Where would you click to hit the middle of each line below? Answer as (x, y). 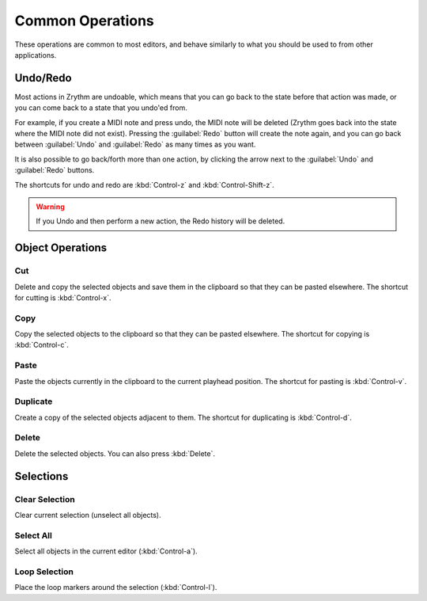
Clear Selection (45, 499)
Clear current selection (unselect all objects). (88, 515)
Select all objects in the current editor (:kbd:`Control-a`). (106, 551)
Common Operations (84, 21)
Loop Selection (44, 572)
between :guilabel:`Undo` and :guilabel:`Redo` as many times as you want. (135, 145)
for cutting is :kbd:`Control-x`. (63, 298)
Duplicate (34, 401)
